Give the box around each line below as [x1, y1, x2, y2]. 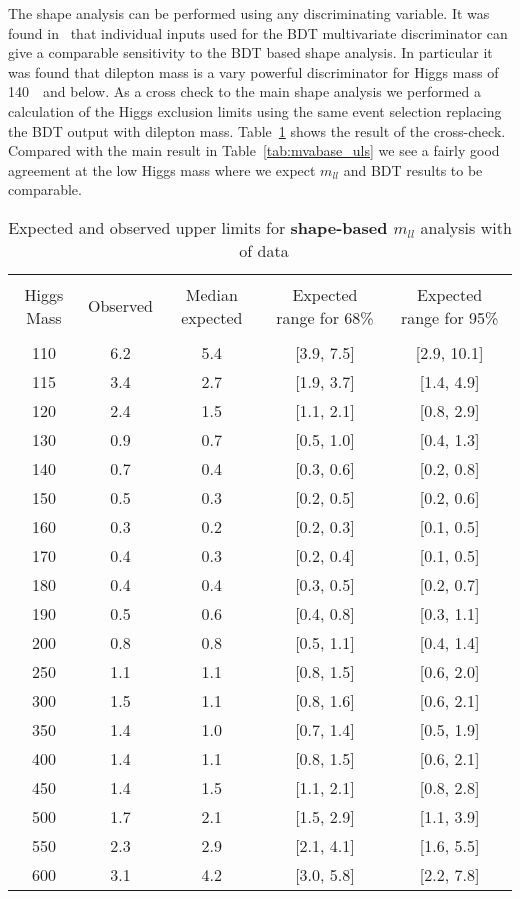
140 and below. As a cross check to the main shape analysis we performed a [8, 81, 482, 102]
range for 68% [276, 305, 374, 329]
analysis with [420, 215, 512, 239]
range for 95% [400, 305, 499, 329]
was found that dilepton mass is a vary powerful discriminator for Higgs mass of [8, 61, 499, 82]
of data [239, 238, 289, 262]
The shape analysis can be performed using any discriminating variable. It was [8, 3, 490, 23]
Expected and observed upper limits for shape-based [8, 215, 388, 239]
